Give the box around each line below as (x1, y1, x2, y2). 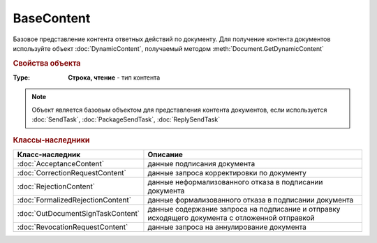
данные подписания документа (147, 159, 256, 168)
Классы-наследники (13, 135, 90, 145)
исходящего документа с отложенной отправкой (147, 213, 315, 223)
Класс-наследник (17, 149, 81, 159)
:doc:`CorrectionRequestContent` (17, 168, 127, 177)
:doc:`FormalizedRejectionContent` (17, 195, 132, 205)
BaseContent (13, 10, 91, 26)
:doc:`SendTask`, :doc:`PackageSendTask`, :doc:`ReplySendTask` (31, 115, 220, 124)
